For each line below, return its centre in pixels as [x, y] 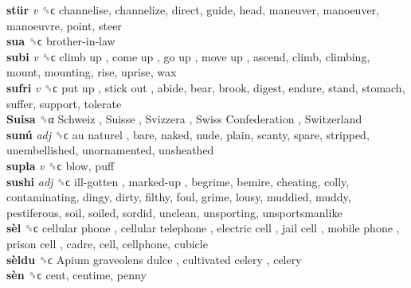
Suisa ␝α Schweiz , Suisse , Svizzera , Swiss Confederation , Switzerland [184, 119]
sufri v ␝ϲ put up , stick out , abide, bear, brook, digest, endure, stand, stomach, [206, 87]
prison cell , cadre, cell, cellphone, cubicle [107, 243]
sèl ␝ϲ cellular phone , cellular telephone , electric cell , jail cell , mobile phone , [203, 228]
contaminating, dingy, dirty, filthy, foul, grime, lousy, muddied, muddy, [179, 197]
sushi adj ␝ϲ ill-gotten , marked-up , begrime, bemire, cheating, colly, [178, 181]
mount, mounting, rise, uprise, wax [92, 72]
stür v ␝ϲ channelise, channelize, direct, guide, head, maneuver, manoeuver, [193, 10]
